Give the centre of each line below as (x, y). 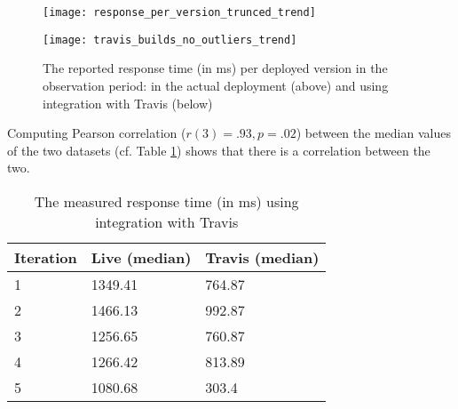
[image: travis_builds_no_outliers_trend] (170, 40)
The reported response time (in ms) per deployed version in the (215, 68)
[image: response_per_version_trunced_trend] (179, 12)
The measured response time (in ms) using (166, 201)
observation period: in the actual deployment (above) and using (216, 85)
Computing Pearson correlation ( (97, 133)
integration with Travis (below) (128, 103)
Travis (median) (262, 257)
